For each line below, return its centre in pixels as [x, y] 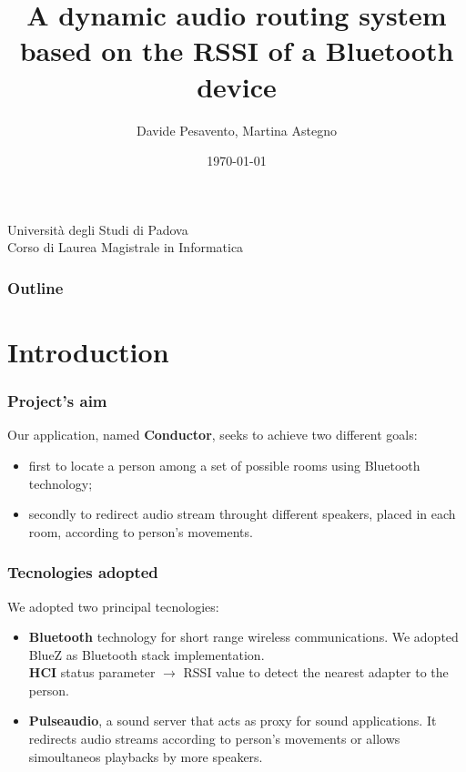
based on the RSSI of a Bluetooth [237, 51]
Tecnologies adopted [83, 572]
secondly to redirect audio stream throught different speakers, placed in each [242, 514]
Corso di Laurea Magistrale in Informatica [126, 247]
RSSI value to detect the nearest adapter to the [316, 672]
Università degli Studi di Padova [98, 229]
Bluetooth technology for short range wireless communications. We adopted [243, 637]
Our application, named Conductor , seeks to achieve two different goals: [213, 435]
